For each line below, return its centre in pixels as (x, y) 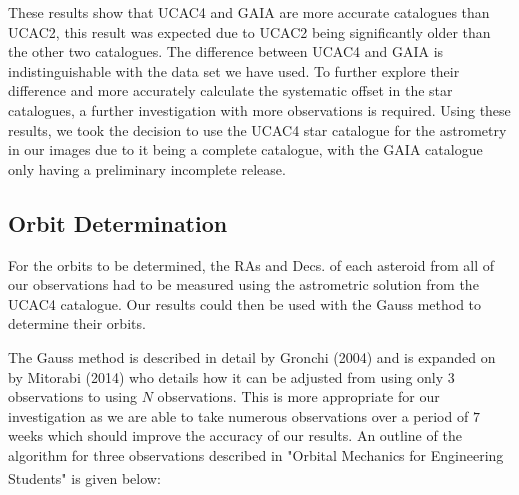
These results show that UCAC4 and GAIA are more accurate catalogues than (249, 12)
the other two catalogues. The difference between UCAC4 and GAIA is (226, 51)
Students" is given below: (84, 478)
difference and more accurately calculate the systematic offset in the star (230, 90)
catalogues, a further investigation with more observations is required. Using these (259, 109)
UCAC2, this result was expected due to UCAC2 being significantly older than (249, 31)
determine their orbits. (77, 323)
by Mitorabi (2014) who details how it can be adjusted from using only (226, 376)
